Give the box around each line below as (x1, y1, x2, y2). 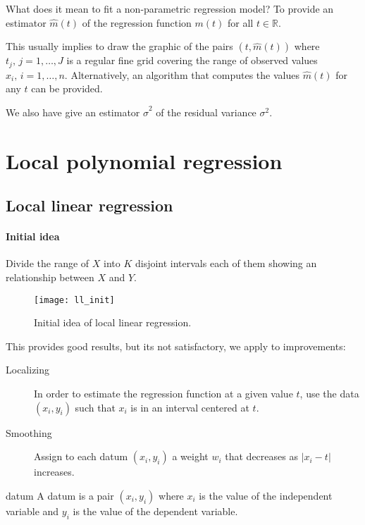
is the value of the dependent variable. (73, 503, 238, 518)
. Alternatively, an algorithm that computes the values (64, 67, 299, 82)
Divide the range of (6, 256, 89, 271)
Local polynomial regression (6, 146, 283, 175)
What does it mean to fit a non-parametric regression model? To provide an (6, 1, 334, 16)
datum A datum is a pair (6, 488, 114, 502)
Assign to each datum (34, 449, 128, 464)
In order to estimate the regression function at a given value (34, 386, 293, 400)
